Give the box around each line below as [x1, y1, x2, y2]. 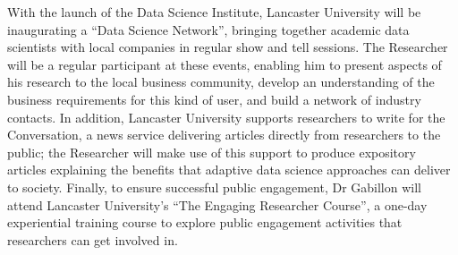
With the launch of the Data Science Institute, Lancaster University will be [7, 3, 421, 21]
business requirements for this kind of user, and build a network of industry [7, 89, 421, 108]
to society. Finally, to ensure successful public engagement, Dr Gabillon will [7, 177, 421, 196]
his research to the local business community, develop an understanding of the [7, 72, 435, 91]
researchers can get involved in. [7, 230, 178, 249]
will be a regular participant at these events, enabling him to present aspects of [7, 55, 442, 73]
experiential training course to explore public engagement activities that [7, 213, 403, 232]
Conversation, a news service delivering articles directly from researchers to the [7, 125, 441, 144]
